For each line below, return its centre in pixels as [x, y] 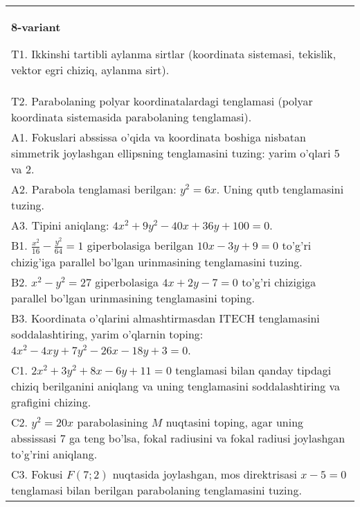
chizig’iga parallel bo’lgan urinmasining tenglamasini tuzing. [157, 261]
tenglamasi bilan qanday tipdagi [253, 370]
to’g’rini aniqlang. [54, 454]
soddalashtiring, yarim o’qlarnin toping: [107, 334]
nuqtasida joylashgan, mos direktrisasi [205, 474]
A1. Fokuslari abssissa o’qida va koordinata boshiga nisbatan [159, 137]
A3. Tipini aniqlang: [60, 225]
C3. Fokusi [37, 474]
